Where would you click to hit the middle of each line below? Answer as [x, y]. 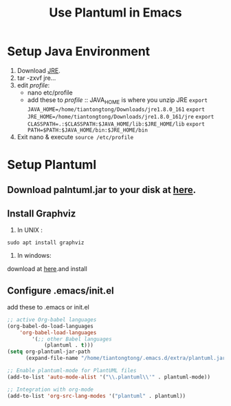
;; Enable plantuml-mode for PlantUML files [72, 371]
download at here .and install [47, 269]
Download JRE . [38, 70]
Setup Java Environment [79, 51]
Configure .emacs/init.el [61, 291]
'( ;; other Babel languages [72, 339]
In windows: [34, 256]
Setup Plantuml [52, 164]
